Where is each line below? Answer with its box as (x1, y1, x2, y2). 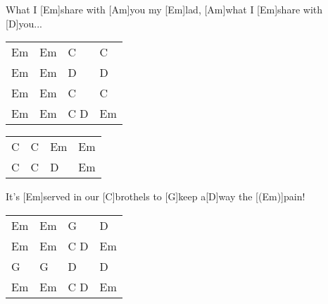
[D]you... (6, 16, 42, 30)
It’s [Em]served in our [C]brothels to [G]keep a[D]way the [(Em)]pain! (6, 189, 305, 204)
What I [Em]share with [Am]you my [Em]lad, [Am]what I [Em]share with (6, 2, 323, 16)
